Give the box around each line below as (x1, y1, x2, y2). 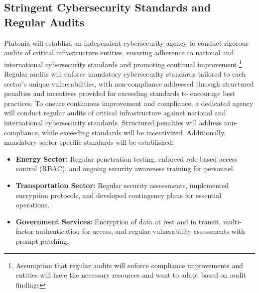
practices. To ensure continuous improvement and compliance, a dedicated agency (4, 98, 254, 108)
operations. (15, 199, 50, 210)
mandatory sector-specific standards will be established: (4, 137, 174, 147)
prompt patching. (15, 235, 69, 246)
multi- (223, 216, 242, 226)
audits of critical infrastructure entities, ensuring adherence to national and (4, 47, 234, 58)
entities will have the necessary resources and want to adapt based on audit (15, 270, 246, 280)
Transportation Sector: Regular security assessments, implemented (15, 180, 229, 190)
